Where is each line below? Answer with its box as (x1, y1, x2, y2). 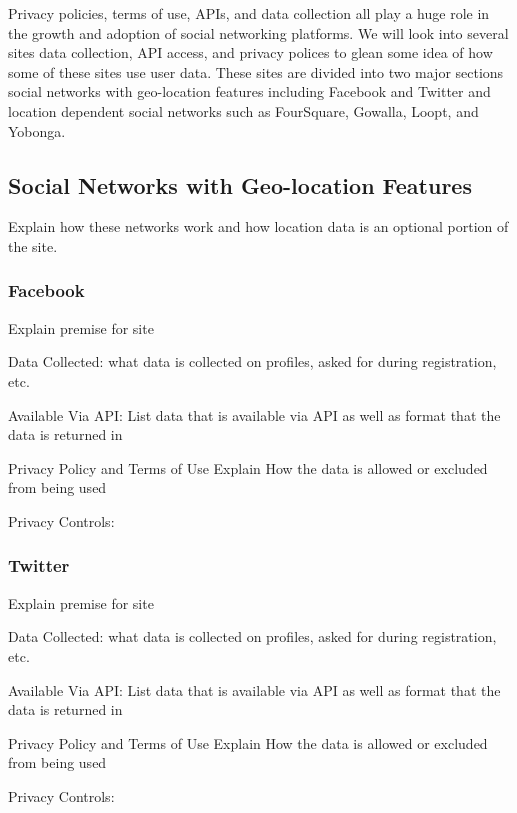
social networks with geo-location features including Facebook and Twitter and (8, 81, 491, 102)
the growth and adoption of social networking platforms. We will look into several (8, 22, 509, 43)
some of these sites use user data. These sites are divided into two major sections (8, 61, 504, 82)
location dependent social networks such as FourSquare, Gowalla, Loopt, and (8, 100, 479, 121)
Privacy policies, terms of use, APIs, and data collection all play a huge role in (8, 3, 490, 23)
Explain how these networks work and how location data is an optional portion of (8, 216, 509, 237)
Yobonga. (8, 120, 66, 141)
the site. (8, 235, 58, 256)
